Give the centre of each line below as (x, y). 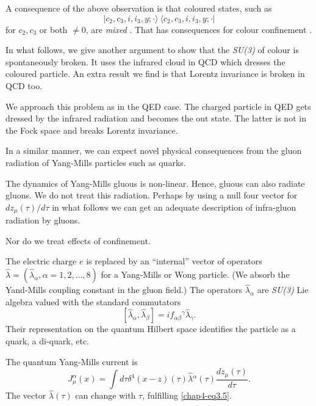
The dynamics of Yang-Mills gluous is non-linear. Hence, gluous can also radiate (155, 183)
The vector (26, 395)
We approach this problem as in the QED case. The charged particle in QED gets (158, 106)
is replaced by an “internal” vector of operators (174, 261)
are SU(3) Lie (283, 290)
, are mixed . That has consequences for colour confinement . (199, 29)
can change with (106, 395)
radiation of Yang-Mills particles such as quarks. (96, 162)
